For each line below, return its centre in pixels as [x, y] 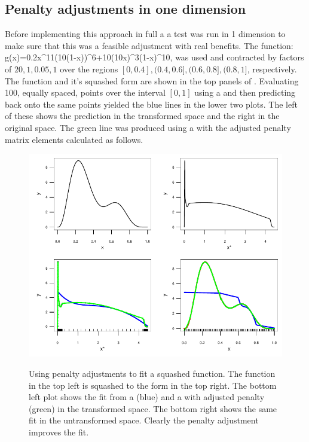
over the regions [89, 68]
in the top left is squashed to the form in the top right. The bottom [153, 385]
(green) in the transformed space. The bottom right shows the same [153, 408]
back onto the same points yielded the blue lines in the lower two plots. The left [151, 104]
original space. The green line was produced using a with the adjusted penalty [148, 127]
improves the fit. [59, 432]
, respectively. [272, 68]
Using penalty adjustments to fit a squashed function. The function [152, 373]
